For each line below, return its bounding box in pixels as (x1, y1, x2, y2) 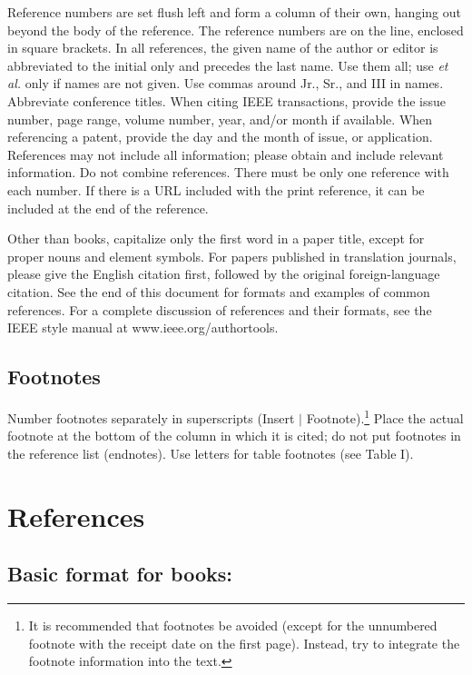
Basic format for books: (7, 560, 232, 588)
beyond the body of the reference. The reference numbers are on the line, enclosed (7, 20, 464, 39)
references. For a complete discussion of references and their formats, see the (7, 300, 432, 319)
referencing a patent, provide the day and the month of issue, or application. (7, 127, 433, 146)
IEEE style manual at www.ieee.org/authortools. (7, 318, 279, 337)
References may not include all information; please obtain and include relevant (7, 144, 444, 164)
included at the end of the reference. (7, 198, 209, 217)
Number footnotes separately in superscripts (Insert (7, 408, 295, 427)
